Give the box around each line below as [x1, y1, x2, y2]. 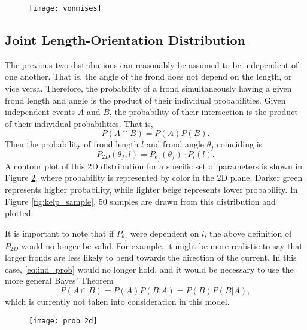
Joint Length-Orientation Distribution [5, 31, 245, 49]
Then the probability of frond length [5, 138, 139, 150]
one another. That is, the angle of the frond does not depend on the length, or [5, 70, 292, 83]
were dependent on [130, 226, 199, 239]
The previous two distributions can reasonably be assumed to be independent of [5, 58, 299, 71]
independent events [5, 105, 75, 118]
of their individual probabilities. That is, [5, 117, 153, 129]
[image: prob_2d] [29, 316, 98, 325]
